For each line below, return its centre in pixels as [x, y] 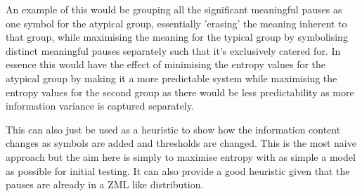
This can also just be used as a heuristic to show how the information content [173, 129]
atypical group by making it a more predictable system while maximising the [172, 78]
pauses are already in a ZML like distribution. [105, 184]
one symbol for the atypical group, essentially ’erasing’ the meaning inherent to [176, 23]
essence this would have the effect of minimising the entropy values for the [166, 64]
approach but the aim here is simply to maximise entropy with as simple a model [181, 156]
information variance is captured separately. [100, 106]
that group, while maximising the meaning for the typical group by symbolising [177, 37]
